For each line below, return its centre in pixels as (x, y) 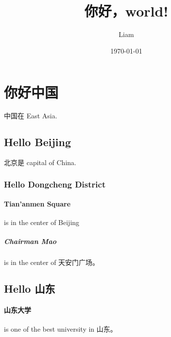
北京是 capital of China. (40, 162)
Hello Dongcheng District (55, 184)
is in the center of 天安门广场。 (52, 262)
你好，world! (126, 11)
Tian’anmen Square (37, 204)
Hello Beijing (37, 142)
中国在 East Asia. (31, 116)
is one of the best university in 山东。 (60, 328)
